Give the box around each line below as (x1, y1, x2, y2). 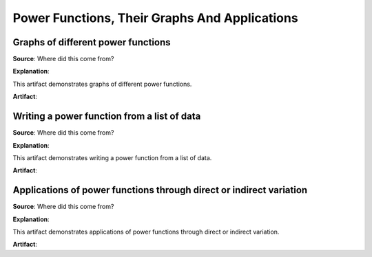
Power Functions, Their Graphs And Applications (12, 10, 299, 25)
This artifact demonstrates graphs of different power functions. (12, 80, 192, 88)
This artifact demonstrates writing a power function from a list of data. (12, 153, 212, 161)
